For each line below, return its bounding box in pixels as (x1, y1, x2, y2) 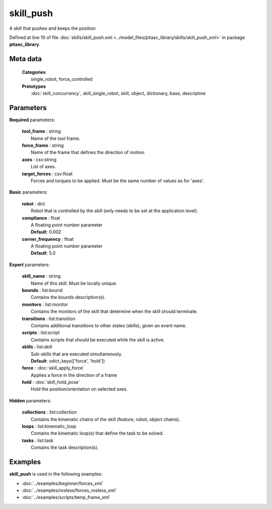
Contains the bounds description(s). (31, 294, 106, 300)
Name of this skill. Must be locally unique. (31, 280, 118, 286)
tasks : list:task (22, 437, 54, 443)
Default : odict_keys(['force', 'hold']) (31, 358, 105, 364)
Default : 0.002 (31, 229, 61, 235)
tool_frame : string (22, 128, 61, 134)
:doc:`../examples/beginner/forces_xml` (22, 480, 104, 486)
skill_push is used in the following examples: (9, 471, 103, 477)
